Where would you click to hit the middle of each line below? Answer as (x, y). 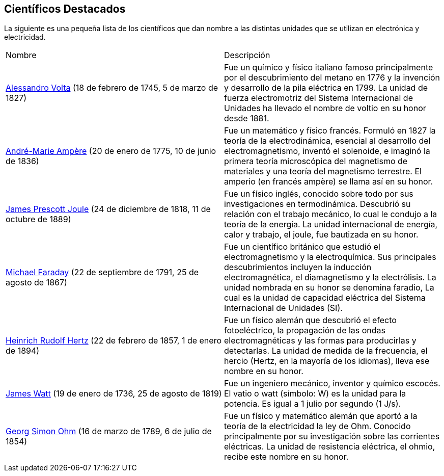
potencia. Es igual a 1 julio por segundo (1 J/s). (313, 404)
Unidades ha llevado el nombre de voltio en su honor (325, 108)
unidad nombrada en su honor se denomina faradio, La (329, 288)
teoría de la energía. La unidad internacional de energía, (331, 224)
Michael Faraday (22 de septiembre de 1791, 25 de (102, 272)
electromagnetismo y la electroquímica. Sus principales (330, 257)
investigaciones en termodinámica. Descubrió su (317, 204)
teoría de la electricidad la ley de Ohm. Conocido (317, 426)
